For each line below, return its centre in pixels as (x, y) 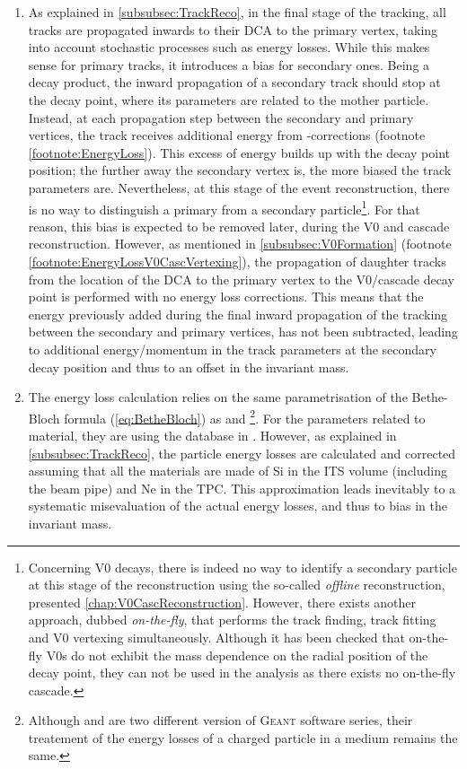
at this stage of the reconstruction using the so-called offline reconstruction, (237, 585)
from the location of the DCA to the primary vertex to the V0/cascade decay (241, 279)
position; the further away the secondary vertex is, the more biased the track (240, 170)
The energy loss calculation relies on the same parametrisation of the (218, 397)
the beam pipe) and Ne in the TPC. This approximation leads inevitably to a (242, 488)
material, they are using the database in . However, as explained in (212, 435)
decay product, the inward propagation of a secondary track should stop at (234, 82)
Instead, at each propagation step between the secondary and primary (221, 117)
